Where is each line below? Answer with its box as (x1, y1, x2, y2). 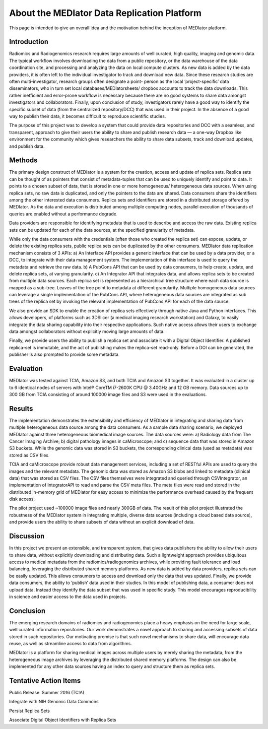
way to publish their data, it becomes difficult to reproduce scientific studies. (9, 113, 166, 119)
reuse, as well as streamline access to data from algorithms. (9, 640, 132, 646)
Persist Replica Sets (9, 708, 50, 714)
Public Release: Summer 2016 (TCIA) (9, 690, 84, 696)
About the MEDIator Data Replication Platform (9, 7, 202, 18)
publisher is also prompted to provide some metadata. (9, 351, 120, 357)
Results (9, 404, 33, 413)
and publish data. (9, 143, 45, 149)
